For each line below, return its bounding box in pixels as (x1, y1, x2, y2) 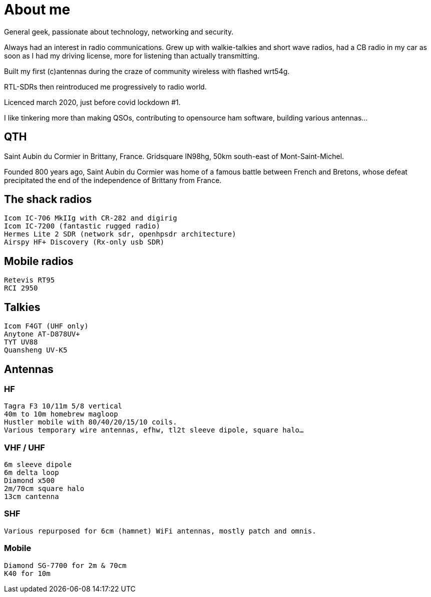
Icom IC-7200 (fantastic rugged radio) (4, 222, 160, 230)
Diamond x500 (4, 476, 55, 485)
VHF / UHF (4, 442, 45, 452)
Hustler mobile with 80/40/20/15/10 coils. (4, 418, 177, 426)
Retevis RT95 (4, 276, 55, 284)
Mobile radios (4, 254, 74, 267)
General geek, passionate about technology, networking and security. (4, 27, 234, 36)
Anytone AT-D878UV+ (4, 330, 80, 338)
